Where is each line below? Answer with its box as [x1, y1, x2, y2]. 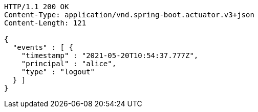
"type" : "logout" [21, 68, 95, 76]
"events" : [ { [12, 43, 73, 51]
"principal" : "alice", [21, 60, 117, 68]
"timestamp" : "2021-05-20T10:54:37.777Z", [21, 51, 199, 60]
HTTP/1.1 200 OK [4, 3, 69, 11]
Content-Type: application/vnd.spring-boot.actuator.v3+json [4, 11, 254, 19]
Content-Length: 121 [4, 19, 87, 27]
